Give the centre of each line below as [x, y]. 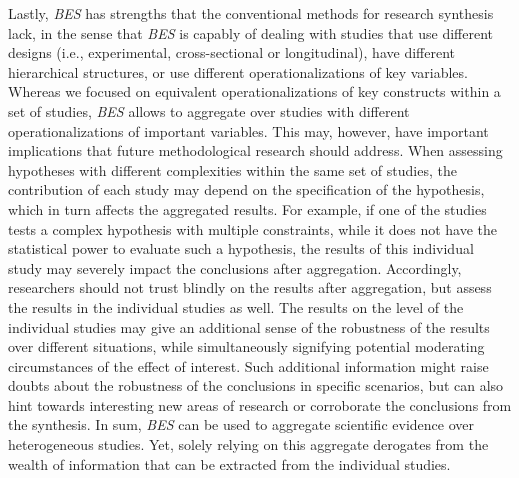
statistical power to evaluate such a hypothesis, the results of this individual [241, 248]
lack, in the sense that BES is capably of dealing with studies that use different [251, 32]
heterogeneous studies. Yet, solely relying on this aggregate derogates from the [248, 444]
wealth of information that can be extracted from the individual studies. [229, 463]
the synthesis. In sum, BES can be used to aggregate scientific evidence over [241, 424]
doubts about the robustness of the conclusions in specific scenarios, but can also [256, 385]
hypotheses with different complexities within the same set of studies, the [232, 169]
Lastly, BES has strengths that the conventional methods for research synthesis [251, 13]
